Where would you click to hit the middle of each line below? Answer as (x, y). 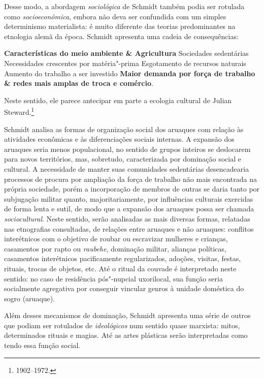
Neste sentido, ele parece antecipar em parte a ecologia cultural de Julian (118, 100)
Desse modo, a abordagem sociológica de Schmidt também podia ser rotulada (124, 6)
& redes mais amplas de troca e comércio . (79, 83)
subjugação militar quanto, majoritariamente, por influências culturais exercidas (129, 198)
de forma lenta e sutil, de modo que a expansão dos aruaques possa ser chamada (129, 209)
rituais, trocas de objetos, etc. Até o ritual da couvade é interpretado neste (120, 268)
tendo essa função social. (42, 345)
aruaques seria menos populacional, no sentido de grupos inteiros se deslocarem (127, 149)
